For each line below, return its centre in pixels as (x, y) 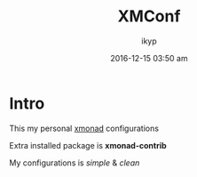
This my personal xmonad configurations (84, 128)
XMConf (149, 16)
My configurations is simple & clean (75, 163)
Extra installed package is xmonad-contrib (88, 145)
